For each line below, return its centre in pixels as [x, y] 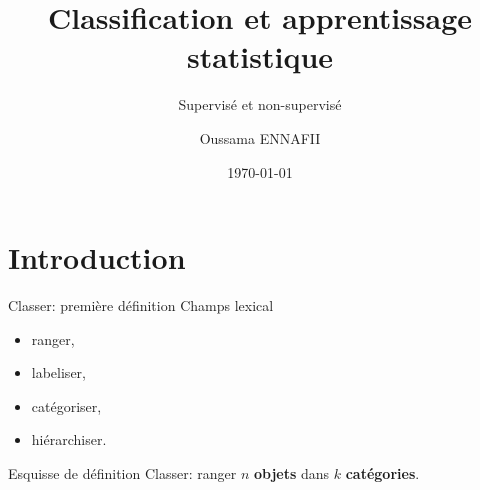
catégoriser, [66, 405]
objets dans [291, 473]
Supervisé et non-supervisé [260, 104]
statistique [260, 56]
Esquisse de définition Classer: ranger [122, 473]
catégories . [382, 473]
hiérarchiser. [69, 439]
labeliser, [58, 372]
